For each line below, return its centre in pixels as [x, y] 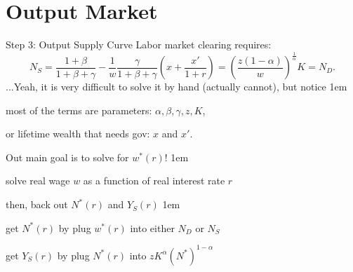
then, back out [37, 204]
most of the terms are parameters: [79, 110]
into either [152, 227]
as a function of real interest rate [154, 181]
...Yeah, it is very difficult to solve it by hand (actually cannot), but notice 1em [176, 87]
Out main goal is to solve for [67, 157]
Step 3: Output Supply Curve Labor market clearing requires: [139, 45]
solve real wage [38, 181]
